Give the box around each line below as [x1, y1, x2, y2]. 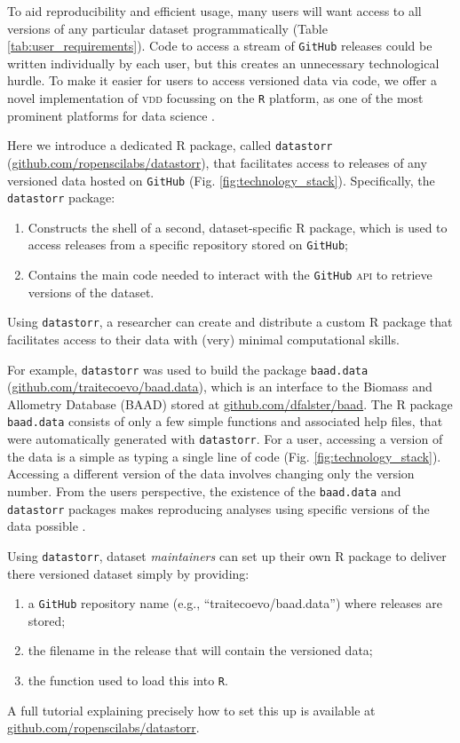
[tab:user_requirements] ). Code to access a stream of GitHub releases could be [7, 36, 432, 55]
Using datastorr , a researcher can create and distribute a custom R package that [7, 312, 453, 331]
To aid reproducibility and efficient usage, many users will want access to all [7, 2, 422, 20]
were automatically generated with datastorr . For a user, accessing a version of [7, 430, 443, 448]
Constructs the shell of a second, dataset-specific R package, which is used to [28, 217, 448, 236]
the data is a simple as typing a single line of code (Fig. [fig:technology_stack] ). [7, 447, 441, 465]
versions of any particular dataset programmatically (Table [7, 19, 328, 37]
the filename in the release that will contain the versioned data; [28, 641, 373, 660]
